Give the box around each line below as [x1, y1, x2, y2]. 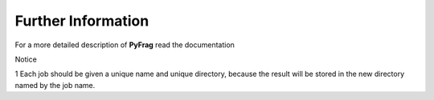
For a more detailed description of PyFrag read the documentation [14, 40, 235, 50]
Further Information [14, 12, 149, 30]
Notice [14, 54, 38, 64]
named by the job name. [14, 80, 96, 90]
